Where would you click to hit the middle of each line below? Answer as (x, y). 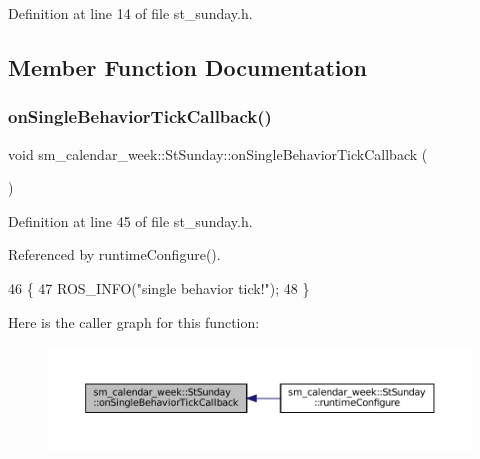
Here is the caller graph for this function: (134, 321)
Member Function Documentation (188, 66)
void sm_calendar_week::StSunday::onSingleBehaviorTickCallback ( (218, 153)
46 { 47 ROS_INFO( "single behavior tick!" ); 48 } (159, 287)
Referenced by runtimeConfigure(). (114, 254)
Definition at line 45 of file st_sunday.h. (130, 220)
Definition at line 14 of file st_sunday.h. (130, 13)
